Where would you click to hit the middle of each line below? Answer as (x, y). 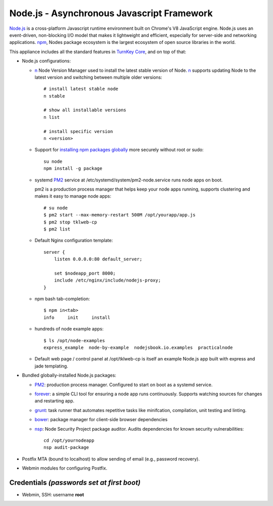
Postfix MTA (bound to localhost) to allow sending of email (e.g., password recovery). (111, 459)
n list (52, 117)
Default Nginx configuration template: (74, 241)
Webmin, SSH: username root (53, 494)
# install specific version (78, 131)
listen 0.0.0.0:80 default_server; (98, 259)
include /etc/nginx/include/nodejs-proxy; (107, 280)
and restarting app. (55, 401)
